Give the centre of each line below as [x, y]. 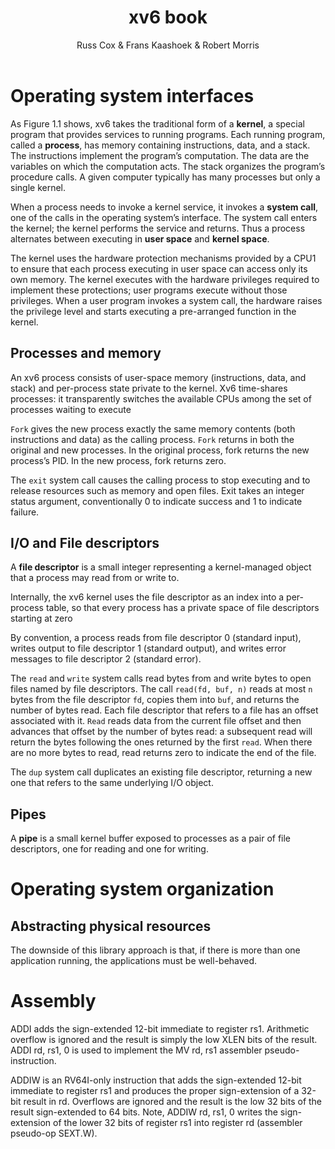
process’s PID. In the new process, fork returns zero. [118, 460]
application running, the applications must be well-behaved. [134, 961]
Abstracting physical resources [111, 926]
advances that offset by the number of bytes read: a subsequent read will [161, 732]
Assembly [53, 1001]
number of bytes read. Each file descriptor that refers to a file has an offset [164, 710]
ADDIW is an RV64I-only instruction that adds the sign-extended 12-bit [156, 1080]
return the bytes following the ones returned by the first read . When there [161, 742]
